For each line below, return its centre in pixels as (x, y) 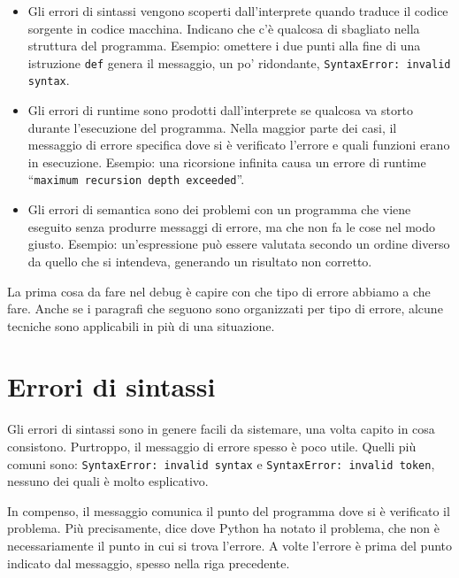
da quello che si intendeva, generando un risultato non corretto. (200, 261)
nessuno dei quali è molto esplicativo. (108, 481)
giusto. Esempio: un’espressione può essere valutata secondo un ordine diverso (239, 244)
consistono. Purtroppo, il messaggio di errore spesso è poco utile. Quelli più (212, 446)
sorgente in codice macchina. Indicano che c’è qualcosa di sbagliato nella (224, 28)
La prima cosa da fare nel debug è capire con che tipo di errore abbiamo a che (219, 291)
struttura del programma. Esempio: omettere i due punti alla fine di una (224, 46)
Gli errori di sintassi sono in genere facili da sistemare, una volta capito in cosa (221, 429)
